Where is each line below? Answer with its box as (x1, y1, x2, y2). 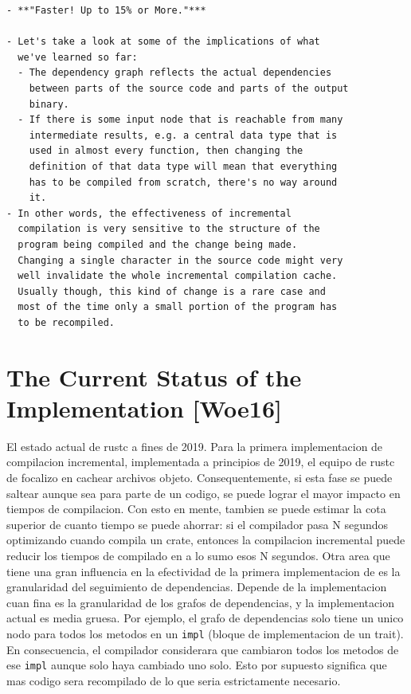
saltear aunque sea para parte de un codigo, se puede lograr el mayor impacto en (6, 484, 401, 501)
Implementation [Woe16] (6, 391, 282, 424)
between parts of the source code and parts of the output (29, 82, 349, 94)
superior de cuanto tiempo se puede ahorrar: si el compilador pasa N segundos (6, 516, 389, 532)
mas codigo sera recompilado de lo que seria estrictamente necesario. (6, 672, 341, 688)
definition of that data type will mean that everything (29, 160, 338, 172)
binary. (29, 98, 69, 110)
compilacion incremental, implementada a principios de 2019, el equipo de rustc (6, 453, 395, 470)
